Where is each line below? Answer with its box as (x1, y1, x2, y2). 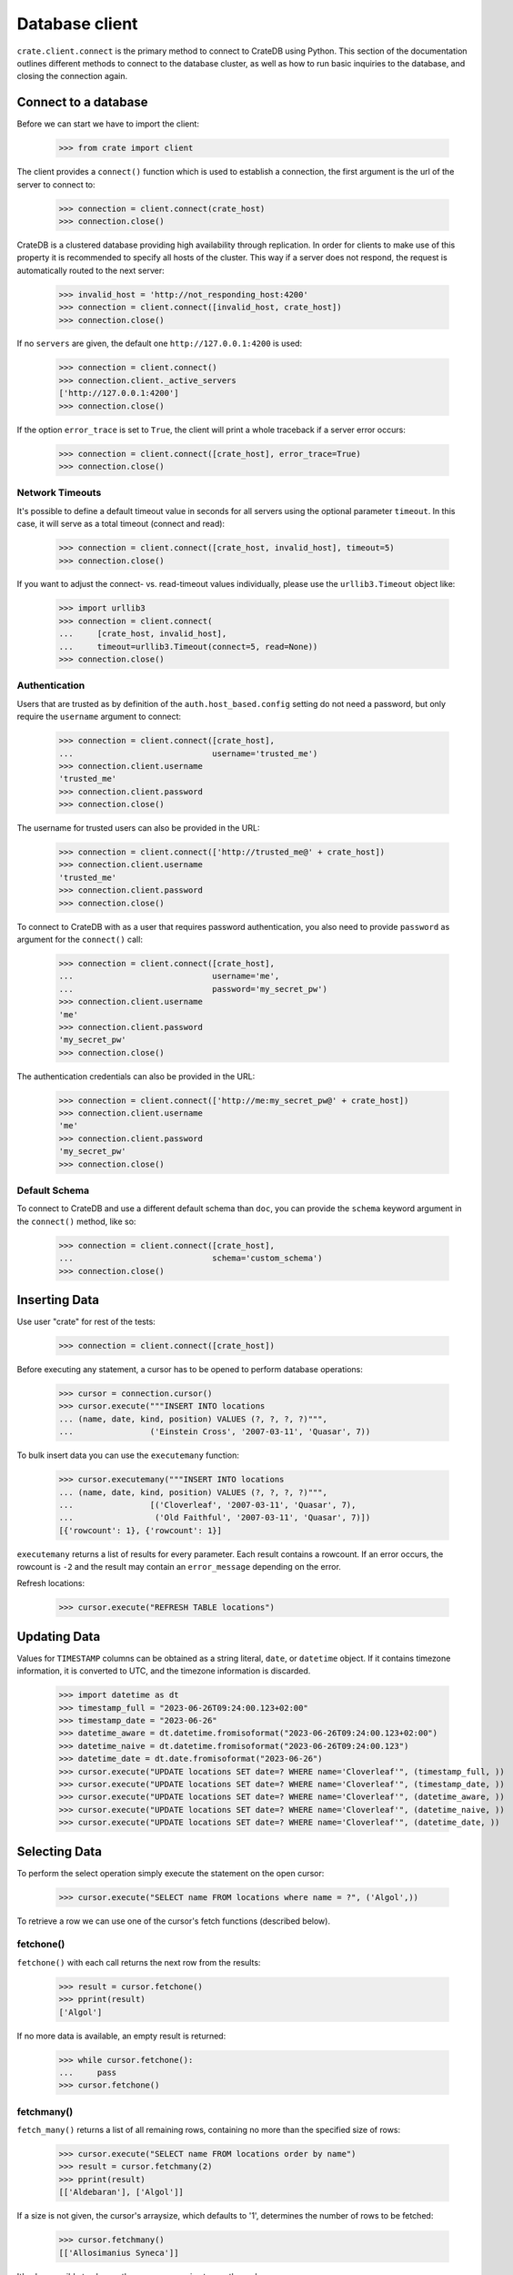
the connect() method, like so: (16, 1216, 136, 1227)
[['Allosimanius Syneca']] (58, 2248, 179, 2258)
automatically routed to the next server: (16, 265, 165, 276)
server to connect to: (16, 178, 96, 190)
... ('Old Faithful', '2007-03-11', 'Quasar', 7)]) (58, 1512, 371, 1523)
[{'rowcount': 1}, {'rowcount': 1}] (58, 1525, 223, 1535)
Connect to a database (16, 95, 148, 110)
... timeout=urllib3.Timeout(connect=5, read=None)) (58, 642, 318, 652)
